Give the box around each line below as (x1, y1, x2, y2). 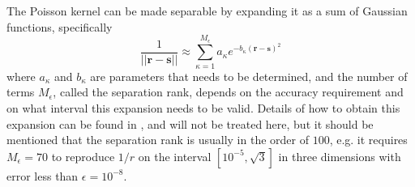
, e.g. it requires (329, 131, 408, 148)
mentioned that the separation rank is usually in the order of (6, 131, 309, 148)
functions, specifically (6, 18, 113, 35)
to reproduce (51, 147, 115, 164)
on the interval (138, 147, 212, 164)
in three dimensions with (278, 147, 401, 164)
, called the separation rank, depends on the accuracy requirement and (53, 83, 404, 100)
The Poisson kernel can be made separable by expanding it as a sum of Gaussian (6, 2, 408, 19)
